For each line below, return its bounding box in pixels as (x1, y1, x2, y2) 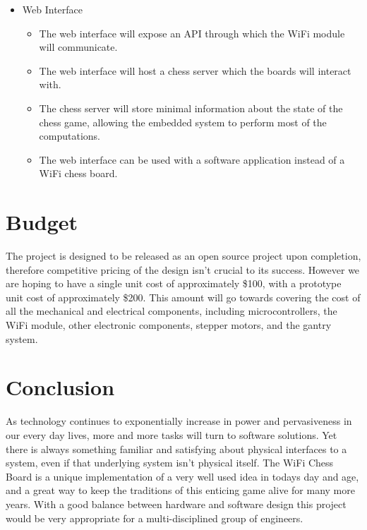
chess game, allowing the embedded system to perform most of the (39, 114, 327, 129)
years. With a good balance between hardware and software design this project (6, 496, 347, 511)
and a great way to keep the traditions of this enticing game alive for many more (6, 483, 355, 498)
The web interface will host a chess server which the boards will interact (39, 63, 351, 78)
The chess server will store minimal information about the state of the (39, 100, 343, 115)
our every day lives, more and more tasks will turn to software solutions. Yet (6, 427, 337, 442)
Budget (6, 207, 78, 236)
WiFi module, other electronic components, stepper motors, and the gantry (6, 318, 332, 332)
